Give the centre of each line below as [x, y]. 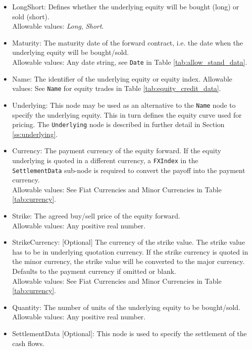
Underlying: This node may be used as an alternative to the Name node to [124, 105]
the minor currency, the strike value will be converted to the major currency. [128, 261]
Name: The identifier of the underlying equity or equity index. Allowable [122, 78]
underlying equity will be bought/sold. [71, 52]
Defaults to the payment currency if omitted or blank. [94, 271]
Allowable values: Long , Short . [58, 26]
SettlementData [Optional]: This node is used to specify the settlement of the [129, 333]
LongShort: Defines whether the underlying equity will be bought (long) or [126, 6]
